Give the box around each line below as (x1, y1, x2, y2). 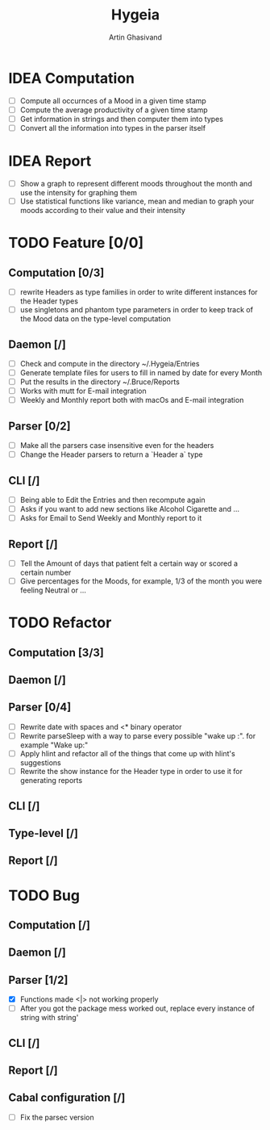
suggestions (19, 758, 62, 768)
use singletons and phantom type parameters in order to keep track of (19, 305, 254, 315)
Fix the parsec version (19, 1112, 94, 1122)
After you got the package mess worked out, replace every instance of (19, 1003, 255, 1014)
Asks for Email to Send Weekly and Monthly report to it (19, 513, 202, 523)
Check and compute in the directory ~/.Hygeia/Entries (19, 358, 200, 368)
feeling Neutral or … (19, 585, 87, 595)
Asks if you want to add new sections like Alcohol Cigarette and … (19, 504, 240, 514)
